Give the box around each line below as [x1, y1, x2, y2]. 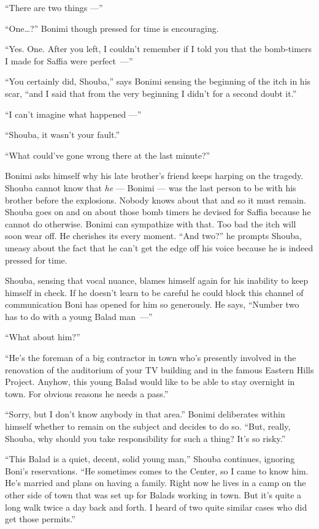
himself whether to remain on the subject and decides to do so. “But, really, [5, 420, 291, 433]
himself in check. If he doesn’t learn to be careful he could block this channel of [5, 286, 304, 299]
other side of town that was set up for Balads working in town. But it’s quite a [5, 489, 302, 501]
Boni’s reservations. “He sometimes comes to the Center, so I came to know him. [5, 464, 309, 477]
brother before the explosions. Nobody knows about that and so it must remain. [5, 193, 306, 206]
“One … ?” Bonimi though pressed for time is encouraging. [5, 21, 219, 34]
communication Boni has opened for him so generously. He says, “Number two [5, 298, 299, 311]
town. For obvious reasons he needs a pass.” [5, 387, 169, 400]
